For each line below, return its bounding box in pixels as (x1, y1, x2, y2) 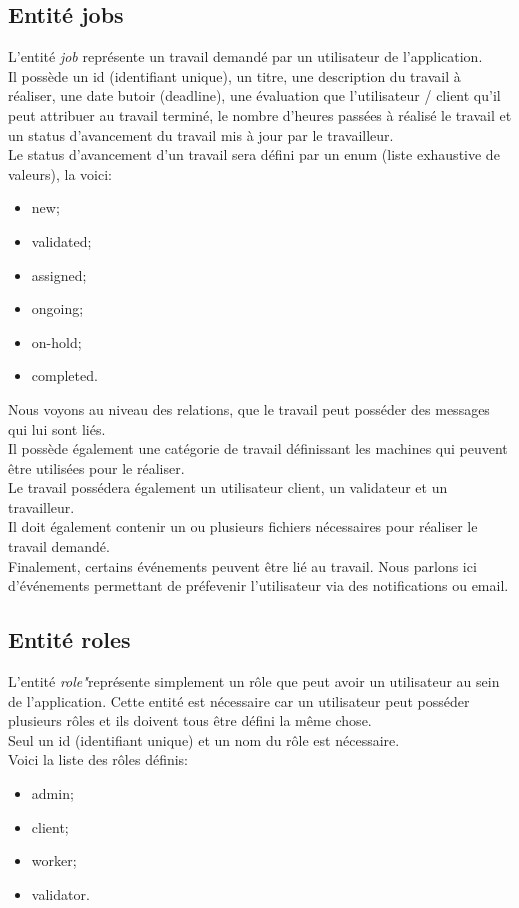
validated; (31, 230, 92, 251)
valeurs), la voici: (8, 163, 112, 184)
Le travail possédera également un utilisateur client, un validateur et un (8, 477, 448, 498)
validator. (31, 883, 90, 904)
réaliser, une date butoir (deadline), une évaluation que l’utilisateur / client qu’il (8, 85, 501, 106)
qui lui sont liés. (8, 418, 106, 439)
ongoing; (31, 298, 84, 319)
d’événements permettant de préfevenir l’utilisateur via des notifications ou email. (8, 575, 509, 596)
